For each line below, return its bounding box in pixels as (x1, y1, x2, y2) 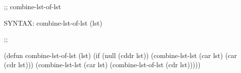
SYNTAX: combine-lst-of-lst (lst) (4, 17, 102, 28)
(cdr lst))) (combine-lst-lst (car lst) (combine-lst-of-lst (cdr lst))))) (4, 59, 201, 70)
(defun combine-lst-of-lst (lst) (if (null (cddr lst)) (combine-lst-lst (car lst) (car (4, 50, 237, 60)
